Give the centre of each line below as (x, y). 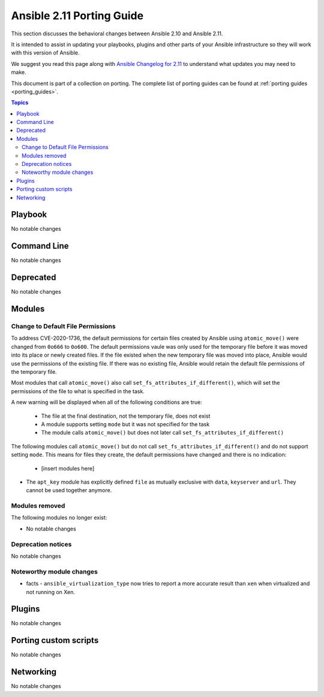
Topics (20, 102)
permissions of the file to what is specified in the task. (78, 391)
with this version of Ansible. (46, 53)
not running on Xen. (50, 592)
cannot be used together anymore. (69, 490)
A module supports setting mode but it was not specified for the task (125, 424)
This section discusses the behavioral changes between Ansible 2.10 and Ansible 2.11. (117, 34)
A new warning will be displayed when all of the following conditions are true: (106, 402)
